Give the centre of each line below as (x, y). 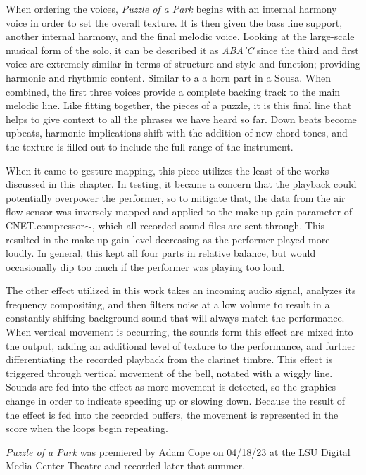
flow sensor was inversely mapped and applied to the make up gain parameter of (179, 211)
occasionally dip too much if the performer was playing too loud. (145, 266)
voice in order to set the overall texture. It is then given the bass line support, (174, 22)
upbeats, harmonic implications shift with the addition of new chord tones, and (177, 133)
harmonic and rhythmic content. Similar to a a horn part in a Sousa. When (168, 77)
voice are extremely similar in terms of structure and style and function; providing (183, 64)
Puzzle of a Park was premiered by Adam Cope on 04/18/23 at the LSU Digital (178, 451)
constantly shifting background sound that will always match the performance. (175, 318)
